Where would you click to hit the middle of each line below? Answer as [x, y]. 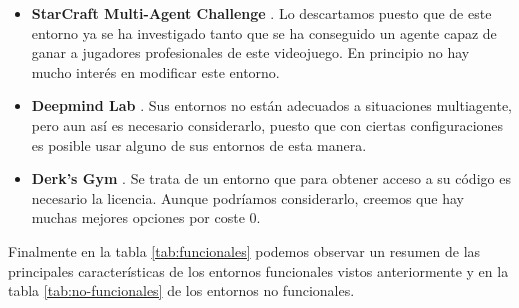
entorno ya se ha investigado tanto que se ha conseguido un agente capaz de [264, 32]
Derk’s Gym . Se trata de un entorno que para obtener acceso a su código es [271, 178]
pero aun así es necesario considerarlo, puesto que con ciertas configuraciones [267, 124]
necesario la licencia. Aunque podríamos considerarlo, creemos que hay [247, 197]
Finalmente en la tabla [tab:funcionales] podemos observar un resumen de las [244, 250]
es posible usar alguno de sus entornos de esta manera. [199, 144]
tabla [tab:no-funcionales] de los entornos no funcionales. [181, 290]
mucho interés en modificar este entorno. [155, 71]
